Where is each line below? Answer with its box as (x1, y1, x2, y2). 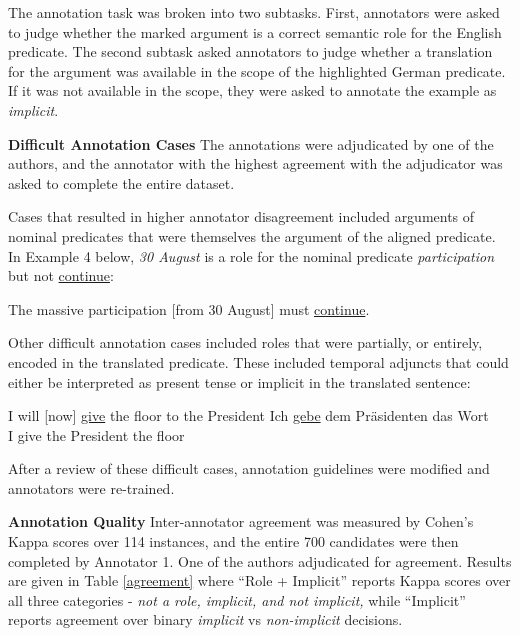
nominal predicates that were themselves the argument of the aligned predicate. (8, 225, 496, 246)
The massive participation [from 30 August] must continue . (8, 298, 370, 319)
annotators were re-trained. (8, 477, 175, 498)
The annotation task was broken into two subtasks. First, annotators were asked (8, 2, 500, 22)
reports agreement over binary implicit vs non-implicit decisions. (8, 609, 403, 630)
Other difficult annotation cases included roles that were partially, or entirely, (8, 332, 483, 353)
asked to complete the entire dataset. (8, 172, 235, 193)
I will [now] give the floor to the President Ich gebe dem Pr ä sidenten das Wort (8, 405, 489, 426)
